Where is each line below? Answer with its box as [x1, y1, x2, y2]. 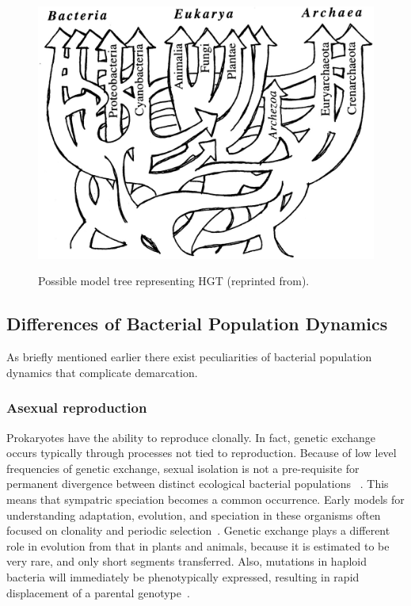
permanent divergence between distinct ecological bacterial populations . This [6, 475, 389, 492]
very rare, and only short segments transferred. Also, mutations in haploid [6, 553, 367, 570]
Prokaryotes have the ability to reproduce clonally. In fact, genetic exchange [6, 429, 375, 445]
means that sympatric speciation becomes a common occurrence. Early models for [6, 491, 405, 507]
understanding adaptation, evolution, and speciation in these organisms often [6, 506, 381, 523]
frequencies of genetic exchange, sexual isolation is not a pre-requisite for [6, 459, 360, 476]
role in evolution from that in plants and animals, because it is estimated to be [6, 537, 390, 554]
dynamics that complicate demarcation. [6, 364, 198, 380]
